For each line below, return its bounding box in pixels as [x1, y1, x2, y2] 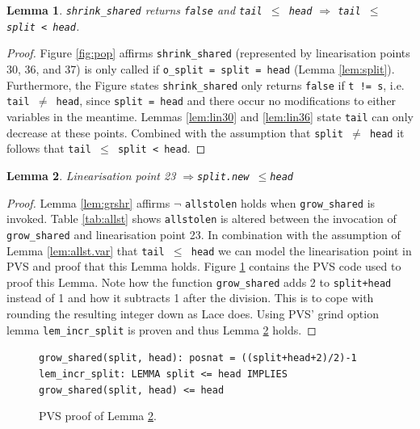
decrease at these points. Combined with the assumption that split [6, 124, 343, 141]
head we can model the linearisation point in [191, 242, 412, 259]
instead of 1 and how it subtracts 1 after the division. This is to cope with [6, 289, 374, 306]
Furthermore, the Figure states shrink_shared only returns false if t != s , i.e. [6, 76, 405, 93]
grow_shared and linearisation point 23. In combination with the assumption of [6, 225, 401, 242]
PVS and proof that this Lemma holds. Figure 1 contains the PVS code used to [6, 258, 401, 275]
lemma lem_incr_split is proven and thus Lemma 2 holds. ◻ [6, 321, 317, 338]
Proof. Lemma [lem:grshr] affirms [6, 194, 170, 211]
